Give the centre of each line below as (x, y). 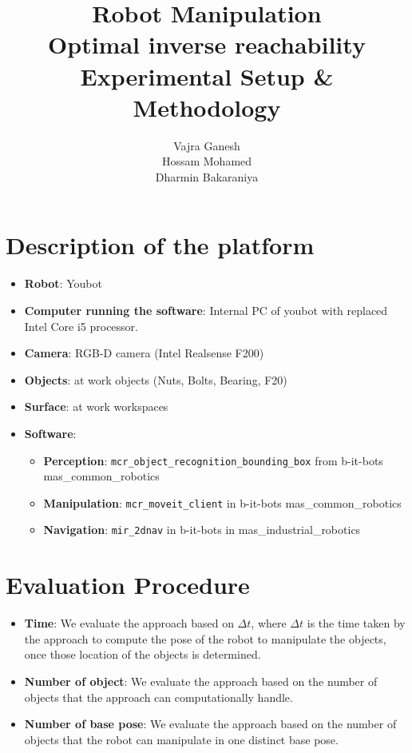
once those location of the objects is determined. (143, 654)
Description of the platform (160, 245)
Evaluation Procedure (128, 585)
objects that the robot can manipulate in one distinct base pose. (181, 739)
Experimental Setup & (207, 76)
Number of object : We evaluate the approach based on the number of (201, 681)
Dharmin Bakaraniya (207, 176)
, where (269, 623)
